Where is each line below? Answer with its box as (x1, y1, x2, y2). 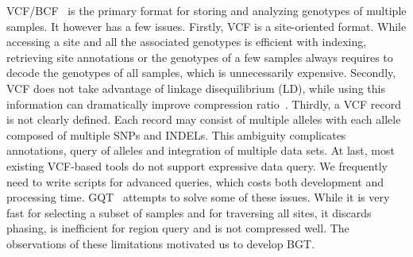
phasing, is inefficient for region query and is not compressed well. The (6, 220, 349, 236)
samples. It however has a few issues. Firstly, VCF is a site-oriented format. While (6, 17, 407, 34)
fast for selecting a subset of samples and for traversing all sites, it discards (6, 204, 372, 221)
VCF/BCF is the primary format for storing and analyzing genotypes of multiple (6, 2, 407, 18)
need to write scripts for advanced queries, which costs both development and (6, 173, 384, 190)
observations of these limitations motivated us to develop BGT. (6, 235, 315, 251)
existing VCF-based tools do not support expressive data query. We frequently (6, 157, 388, 174)
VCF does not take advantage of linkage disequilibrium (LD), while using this (6, 79, 385, 96)
